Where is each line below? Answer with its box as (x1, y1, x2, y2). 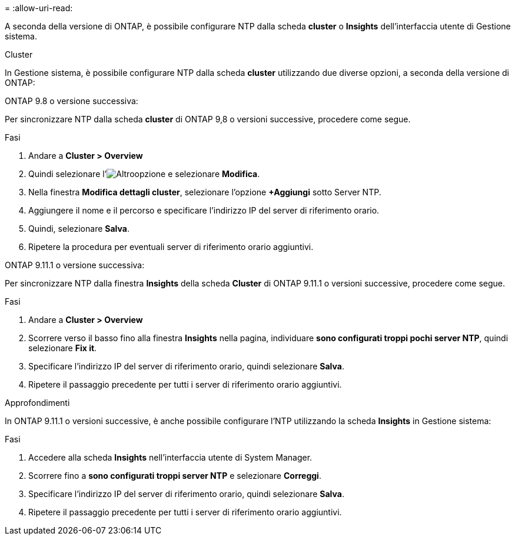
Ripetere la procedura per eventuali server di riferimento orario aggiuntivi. (28, 242, 314, 252)
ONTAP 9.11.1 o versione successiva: (5, 260, 145, 270)
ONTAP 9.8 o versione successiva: (5, 96, 138, 106)
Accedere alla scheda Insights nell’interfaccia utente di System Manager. (28, 452, 313, 462)
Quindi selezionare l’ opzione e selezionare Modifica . (28, 169, 260, 179)
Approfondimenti (5, 398, 70, 408)
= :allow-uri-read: (5, 3, 73, 13)
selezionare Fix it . (28, 343, 97, 353)
